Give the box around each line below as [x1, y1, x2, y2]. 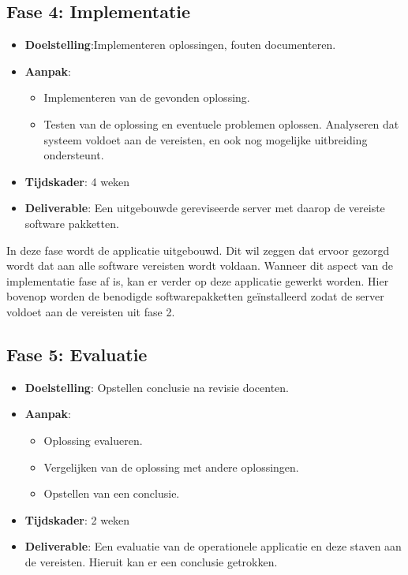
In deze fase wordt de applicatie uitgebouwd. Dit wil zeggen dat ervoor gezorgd [6, 241, 390, 258]
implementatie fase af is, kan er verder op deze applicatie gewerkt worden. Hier [6, 272, 389, 289]
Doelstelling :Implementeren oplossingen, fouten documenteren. [24, 36, 336, 53]
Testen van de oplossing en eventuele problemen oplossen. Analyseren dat [43, 115, 399, 132]
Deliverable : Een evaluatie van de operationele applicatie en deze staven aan [24, 538, 402, 554]
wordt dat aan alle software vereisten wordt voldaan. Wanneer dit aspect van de [6, 257, 394, 274]
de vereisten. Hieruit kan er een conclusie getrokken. [24, 553, 278, 569]
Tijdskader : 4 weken [24, 173, 130, 189]
